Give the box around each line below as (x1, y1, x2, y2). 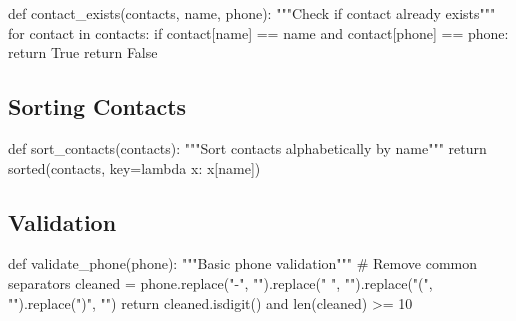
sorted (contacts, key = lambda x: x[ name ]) (8, 157, 261, 178)
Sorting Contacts (8, 91, 187, 122)
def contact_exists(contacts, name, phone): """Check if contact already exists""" (8, 3, 496, 23)
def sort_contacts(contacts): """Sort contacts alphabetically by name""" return (8, 137, 487, 158)
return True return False (8, 42, 158, 63)
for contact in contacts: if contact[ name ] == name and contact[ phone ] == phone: (8, 22, 509, 43)
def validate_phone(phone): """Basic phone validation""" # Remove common (8, 253, 478, 274)
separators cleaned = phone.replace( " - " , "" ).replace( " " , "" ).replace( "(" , (8, 272, 433, 293)
